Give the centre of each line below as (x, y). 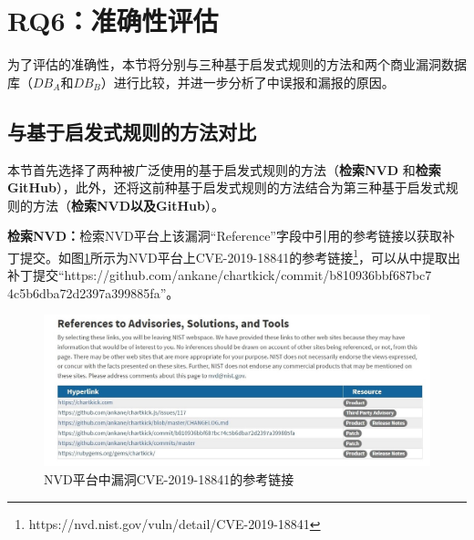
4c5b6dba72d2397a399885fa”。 (93, 292)
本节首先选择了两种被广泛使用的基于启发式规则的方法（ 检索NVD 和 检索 (224, 169)
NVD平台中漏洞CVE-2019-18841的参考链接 (169, 478)
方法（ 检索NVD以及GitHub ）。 (128, 205)
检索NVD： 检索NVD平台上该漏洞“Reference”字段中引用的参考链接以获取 (225, 236)
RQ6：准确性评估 (113, 21)
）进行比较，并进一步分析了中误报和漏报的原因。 (247, 82)
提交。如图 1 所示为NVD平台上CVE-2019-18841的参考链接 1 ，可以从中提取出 (240, 255)
